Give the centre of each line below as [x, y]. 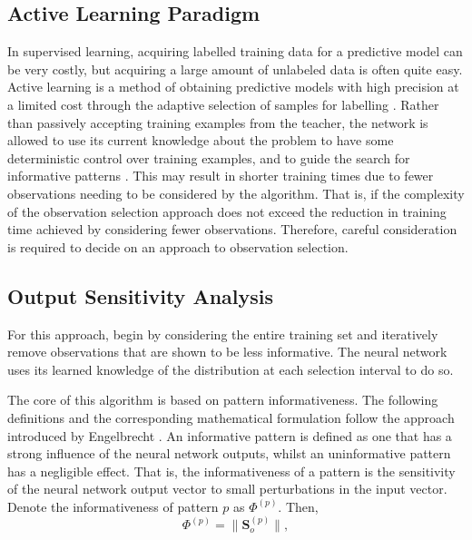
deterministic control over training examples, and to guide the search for [209, 157]
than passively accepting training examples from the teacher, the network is [218, 122]
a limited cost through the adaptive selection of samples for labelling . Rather [223, 104]
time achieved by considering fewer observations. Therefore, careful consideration [232, 229]
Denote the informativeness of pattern [113, 506]
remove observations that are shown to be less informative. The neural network [227, 352]
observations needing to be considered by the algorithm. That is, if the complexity [236, 193]
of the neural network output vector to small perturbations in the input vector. [227, 489]
